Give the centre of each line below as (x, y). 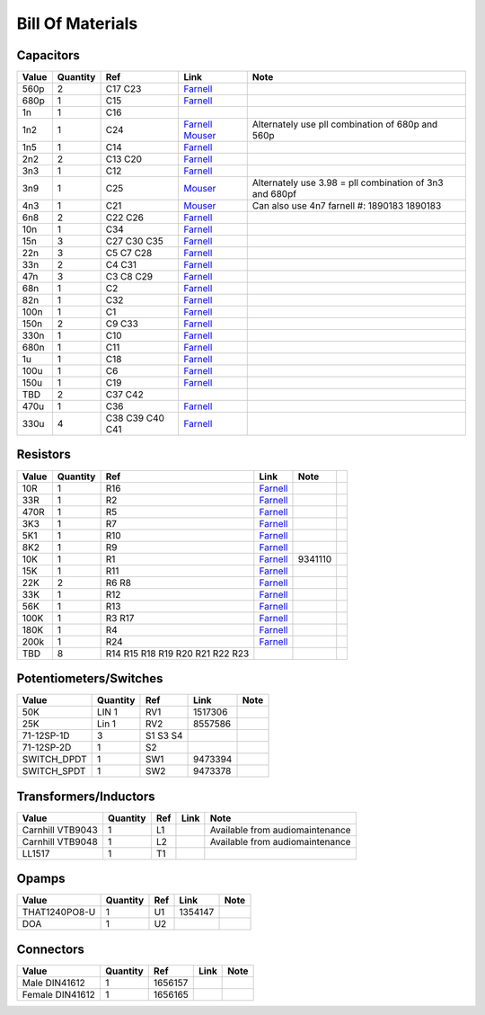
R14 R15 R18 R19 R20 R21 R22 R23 (177, 654)
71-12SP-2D (47, 748)
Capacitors (48, 55)
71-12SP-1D (46, 735)
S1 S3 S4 (164, 735)
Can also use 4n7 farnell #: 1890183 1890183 (347, 206)
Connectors (51, 949)
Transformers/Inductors (86, 796)
